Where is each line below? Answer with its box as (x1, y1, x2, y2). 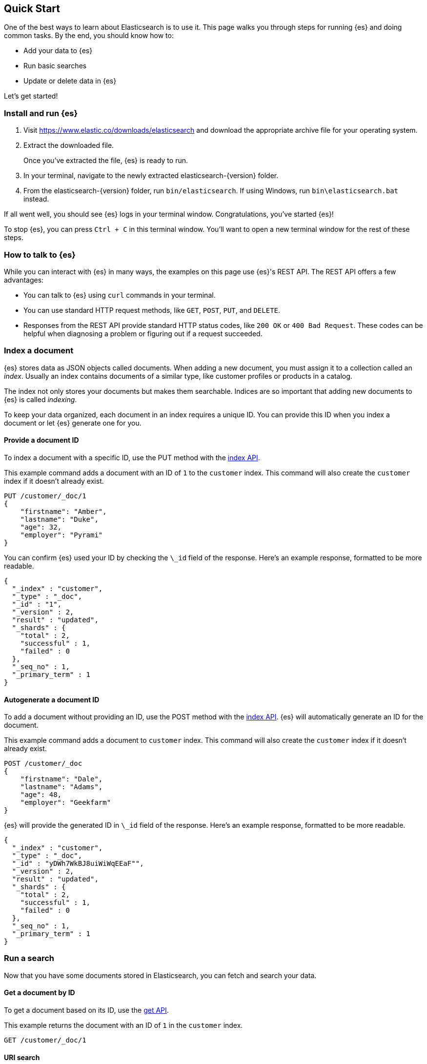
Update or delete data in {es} (23, 77, 117, 85)
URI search (4, 1053, 40, 1062)
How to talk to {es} (4, 249, 76, 260)
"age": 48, (20, 791, 62, 799)
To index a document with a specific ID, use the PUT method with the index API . (4, 453, 260, 462)
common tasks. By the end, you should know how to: (4, 31, 174, 40)
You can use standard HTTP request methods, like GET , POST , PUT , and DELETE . (23, 306, 281, 314)
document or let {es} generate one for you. (4, 418, 142, 427)
